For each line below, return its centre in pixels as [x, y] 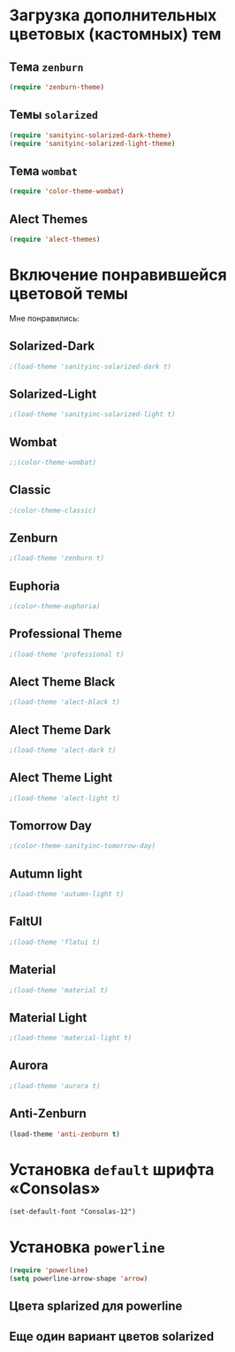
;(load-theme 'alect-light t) [65, 798]
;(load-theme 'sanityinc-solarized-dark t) [91, 367]
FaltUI [26, 922]
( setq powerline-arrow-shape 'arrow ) [79, 1279]
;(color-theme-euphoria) [55, 606]
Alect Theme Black [62, 681]
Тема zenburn [46, 67]
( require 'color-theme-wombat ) [67, 191]
